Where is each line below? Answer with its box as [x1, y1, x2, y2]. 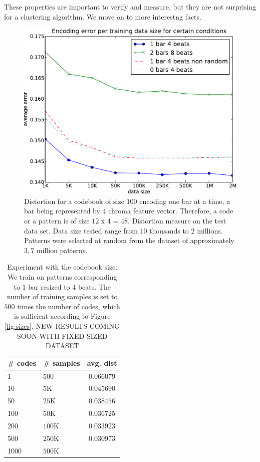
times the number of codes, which [17, 301, 120, 311]
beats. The [78, 281, 111, 292]
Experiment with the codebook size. [7, 262, 118, 272]
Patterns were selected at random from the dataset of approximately [24, 235, 234, 246]
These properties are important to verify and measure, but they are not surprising [4, 2, 256, 12]
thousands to [149, 225, 189, 236]
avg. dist [87, 357, 117, 368]
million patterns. [36, 245, 88, 255]
